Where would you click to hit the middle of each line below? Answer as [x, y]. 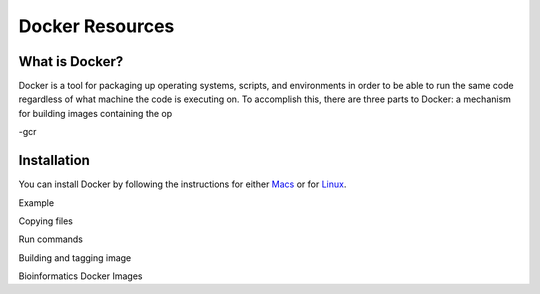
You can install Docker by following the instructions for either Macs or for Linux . [182, 184]
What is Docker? [71, 61]
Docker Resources [96, 26]
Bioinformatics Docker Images [80, 276]
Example [36, 202]
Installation [54, 160]
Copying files [46, 221]
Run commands [51, 239]
